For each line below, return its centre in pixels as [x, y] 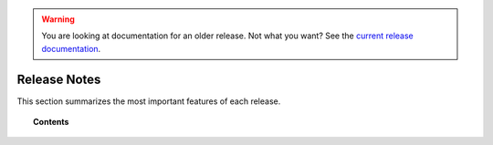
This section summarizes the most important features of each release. [149, 101]
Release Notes [59, 79]
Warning [58, 19]
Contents [51, 122]
